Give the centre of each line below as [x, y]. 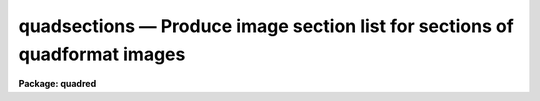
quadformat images [102, 54]
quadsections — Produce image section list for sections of [266, 26]
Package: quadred [57, 84]
